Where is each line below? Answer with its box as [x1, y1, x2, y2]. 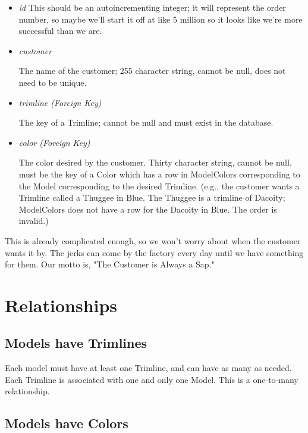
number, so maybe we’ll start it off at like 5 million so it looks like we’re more [18, 13, 303, 25]
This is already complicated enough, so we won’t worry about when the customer [5, 234, 301, 247]
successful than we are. [18, 24, 102, 37]
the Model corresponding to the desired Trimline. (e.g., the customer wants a [18, 179, 300, 192]
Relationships [5, 292, 118, 317]
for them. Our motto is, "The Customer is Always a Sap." [5, 258, 215, 270]
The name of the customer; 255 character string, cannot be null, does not [18, 64, 286, 77]
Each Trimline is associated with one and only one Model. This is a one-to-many [5, 373, 298, 385]
